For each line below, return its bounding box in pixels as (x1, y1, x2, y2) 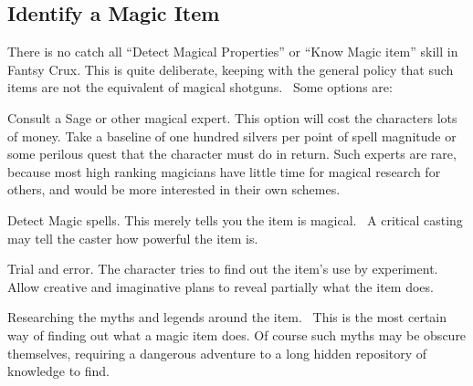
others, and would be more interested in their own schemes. (7, 180, 341, 199)
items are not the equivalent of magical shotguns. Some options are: (7, 78, 393, 97)
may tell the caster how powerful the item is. (7, 228, 258, 247)
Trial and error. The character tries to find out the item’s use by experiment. (7, 259, 438, 278)
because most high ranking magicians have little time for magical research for (7, 162, 441, 181)
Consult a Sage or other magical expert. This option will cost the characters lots (7, 108, 457, 127)
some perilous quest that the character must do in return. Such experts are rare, (7, 144, 457, 163)
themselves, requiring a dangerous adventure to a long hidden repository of (7, 343, 427, 362)
